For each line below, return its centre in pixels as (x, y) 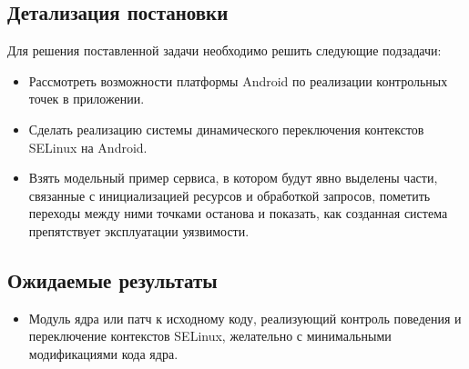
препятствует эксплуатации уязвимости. (139, 230)
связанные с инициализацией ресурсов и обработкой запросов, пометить (229, 195)
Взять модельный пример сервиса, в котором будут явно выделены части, (233, 178)
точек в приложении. (87, 99)
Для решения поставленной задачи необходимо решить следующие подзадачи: (224, 50)
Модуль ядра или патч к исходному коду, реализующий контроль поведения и (245, 318)
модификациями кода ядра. (103, 353)
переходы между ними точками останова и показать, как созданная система (238, 213)
